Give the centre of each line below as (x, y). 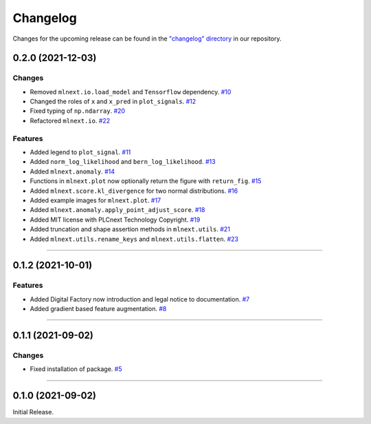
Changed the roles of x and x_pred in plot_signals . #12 (113, 102)
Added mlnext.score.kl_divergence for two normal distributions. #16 (134, 191)
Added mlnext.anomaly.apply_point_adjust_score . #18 (117, 210)
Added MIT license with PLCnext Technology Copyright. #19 (115, 220)
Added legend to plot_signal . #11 (80, 152)
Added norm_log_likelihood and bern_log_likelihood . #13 (123, 162)
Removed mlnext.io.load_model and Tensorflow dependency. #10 (131, 92)
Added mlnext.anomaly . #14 (72, 171)
